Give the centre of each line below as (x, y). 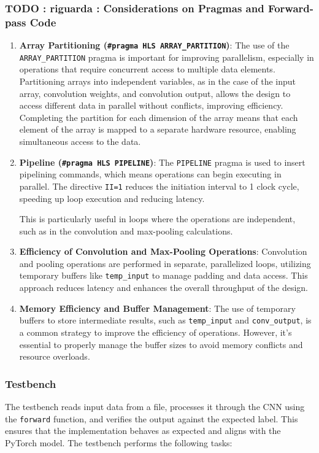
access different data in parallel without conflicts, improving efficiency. (151, 105)
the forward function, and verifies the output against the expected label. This (152, 418)
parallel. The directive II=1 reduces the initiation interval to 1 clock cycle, (159, 186)
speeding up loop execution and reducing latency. (112, 198)
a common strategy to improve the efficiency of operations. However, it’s (156, 332)
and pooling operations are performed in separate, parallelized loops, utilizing (165, 263)
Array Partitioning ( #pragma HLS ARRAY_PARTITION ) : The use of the (154, 45)
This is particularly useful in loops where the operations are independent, (157, 219)
